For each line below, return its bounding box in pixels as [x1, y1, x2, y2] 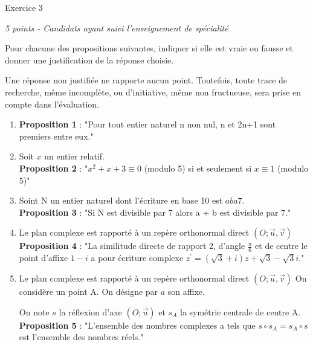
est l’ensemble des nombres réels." [19, 330, 144, 343]
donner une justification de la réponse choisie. [5, 53, 174, 66]
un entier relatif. [44, 150, 105, 163]
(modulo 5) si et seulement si [144, 161, 252, 174]
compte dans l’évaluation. [5, 97, 100, 110]
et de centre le [255, 239, 308, 252]
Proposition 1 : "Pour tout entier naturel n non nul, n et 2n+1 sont [19, 118, 276, 131]
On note [19, 305, 50, 318]
